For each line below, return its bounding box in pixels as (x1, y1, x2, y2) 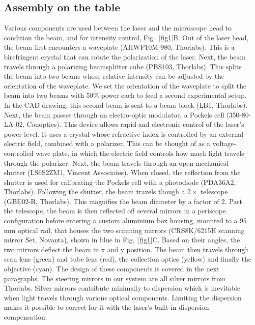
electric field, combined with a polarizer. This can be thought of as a (4, 138, 210, 148)
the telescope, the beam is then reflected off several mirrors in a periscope (4, 206, 226, 216)
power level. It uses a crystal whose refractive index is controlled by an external (4, 128, 244, 139)
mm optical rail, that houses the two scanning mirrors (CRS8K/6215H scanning (4, 225, 245, 235)
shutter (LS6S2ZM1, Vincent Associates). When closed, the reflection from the (4, 167, 241, 177)
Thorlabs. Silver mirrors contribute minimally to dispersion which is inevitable (4, 283, 240, 293)
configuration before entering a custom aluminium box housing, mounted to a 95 (4, 215, 247, 226)
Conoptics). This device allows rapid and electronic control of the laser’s (27, 119, 244, 129)
